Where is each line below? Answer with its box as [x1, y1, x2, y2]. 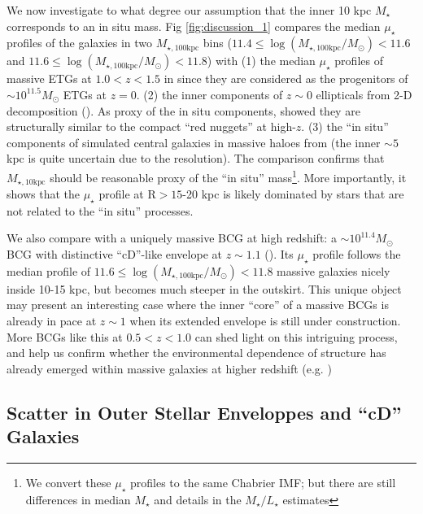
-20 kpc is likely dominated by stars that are [182, 185, 404, 203]
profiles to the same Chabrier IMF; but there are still [129, 474, 396, 490]
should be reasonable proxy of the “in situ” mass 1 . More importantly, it [50, 166, 407, 185]
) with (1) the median [207, 52, 316, 69]
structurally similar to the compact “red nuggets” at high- [7, 118, 296, 135]
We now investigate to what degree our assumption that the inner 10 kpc [7, 2, 372, 18]
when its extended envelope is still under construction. [129, 312, 401, 329]
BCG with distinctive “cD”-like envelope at [7, 246, 222, 263]
